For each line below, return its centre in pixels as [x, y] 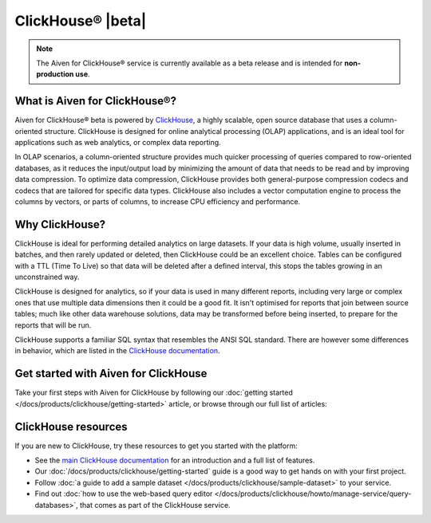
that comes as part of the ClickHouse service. [155, 505]
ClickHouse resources [71, 427]
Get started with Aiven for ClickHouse [111, 374]
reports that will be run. [53, 325]
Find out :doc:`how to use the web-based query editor [124, 494]
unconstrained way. [47, 277]
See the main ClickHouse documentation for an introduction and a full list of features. [175, 460]
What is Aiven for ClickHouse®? [96, 101]
